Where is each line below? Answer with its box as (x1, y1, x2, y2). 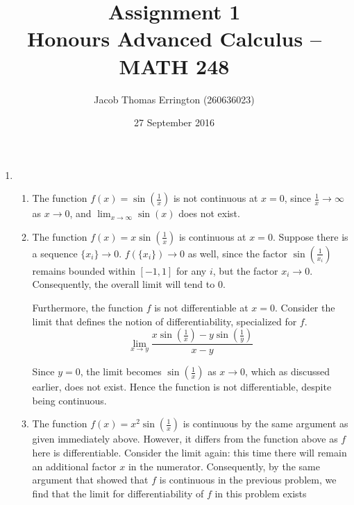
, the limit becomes (80, 364, 162, 379)
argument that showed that (32, 472, 149, 487)
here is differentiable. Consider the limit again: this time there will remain (32, 445, 347, 460)
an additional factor (32, 459, 117, 473)
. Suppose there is (272, 229, 348, 243)
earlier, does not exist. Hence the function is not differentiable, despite (32, 379, 332, 394)
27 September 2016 (134, 115, 214, 130)
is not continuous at (173, 191, 258, 205)
